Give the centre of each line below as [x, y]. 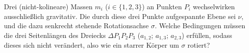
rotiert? [199, 45]
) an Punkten [162, 6]
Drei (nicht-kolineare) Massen [48, 6]
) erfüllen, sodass [207, 35]
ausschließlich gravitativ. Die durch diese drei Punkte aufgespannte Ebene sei [120, 16]
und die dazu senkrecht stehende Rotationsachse [76, 26]
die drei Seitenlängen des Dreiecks [55, 35]
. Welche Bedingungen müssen [200, 26]
